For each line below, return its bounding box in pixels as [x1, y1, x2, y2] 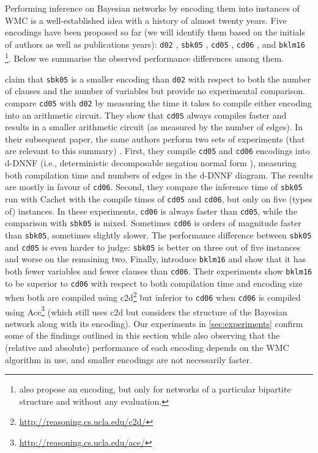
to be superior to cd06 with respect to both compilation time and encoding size [5, 276, 303, 289]
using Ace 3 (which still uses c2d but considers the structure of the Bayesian [5, 303, 287, 318]
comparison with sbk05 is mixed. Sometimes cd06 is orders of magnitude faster [5, 216, 301, 229]
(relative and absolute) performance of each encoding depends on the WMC [5, 341, 289, 353]
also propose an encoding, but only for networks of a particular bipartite [19, 383, 291, 396]
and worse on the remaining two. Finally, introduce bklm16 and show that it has [5, 252, 306, 265]
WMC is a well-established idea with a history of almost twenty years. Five [5, 13, 287, 26]
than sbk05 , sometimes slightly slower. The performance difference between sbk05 [5, 228, 312, 241]
